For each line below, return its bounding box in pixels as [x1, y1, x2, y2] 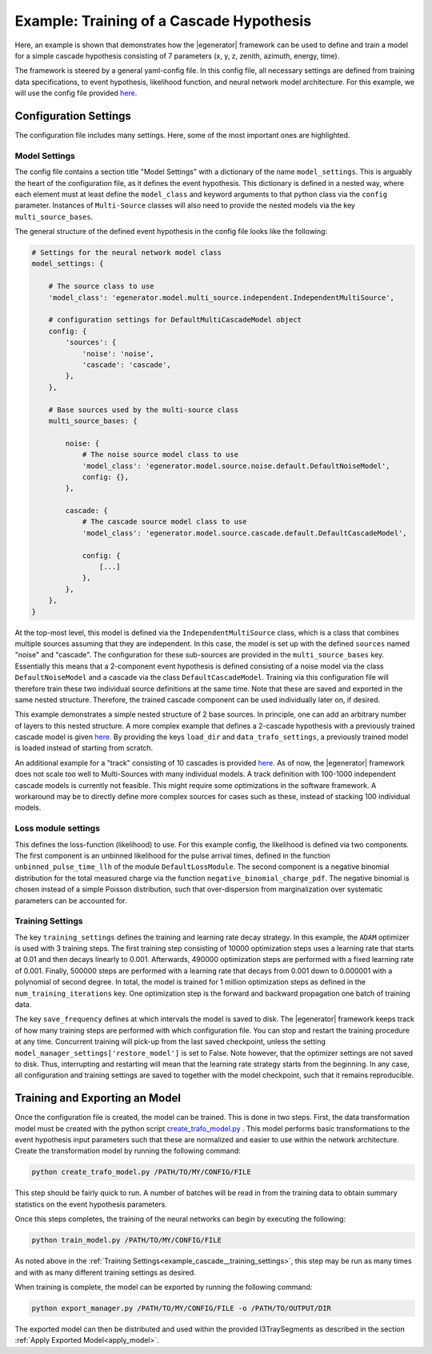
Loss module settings [14, 823, 100, 834]
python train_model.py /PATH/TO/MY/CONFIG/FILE [31, 1235, 222, 1245]
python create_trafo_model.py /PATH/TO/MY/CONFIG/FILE [31, 1167, 251, 1177]
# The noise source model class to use [82, 450, 239, 459]
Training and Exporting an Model [14, 1091, 182, 1105]
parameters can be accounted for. [14, 895, 127, 905]
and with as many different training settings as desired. [14, 1267, 196, 1277]
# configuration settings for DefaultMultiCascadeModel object [48, 315, 302, 325]
